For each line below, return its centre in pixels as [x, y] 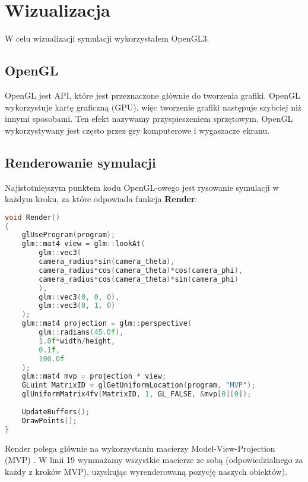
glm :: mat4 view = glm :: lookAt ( [83, 244]
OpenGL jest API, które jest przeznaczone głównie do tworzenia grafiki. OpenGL [153, 95]
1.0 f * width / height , [77, 341]
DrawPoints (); [49, 420]
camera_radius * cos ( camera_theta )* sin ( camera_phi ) [139, 279]
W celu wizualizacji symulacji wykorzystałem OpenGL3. [107, 38]
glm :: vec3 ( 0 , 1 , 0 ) [77, 306]
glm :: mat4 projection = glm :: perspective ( [107, 324]
